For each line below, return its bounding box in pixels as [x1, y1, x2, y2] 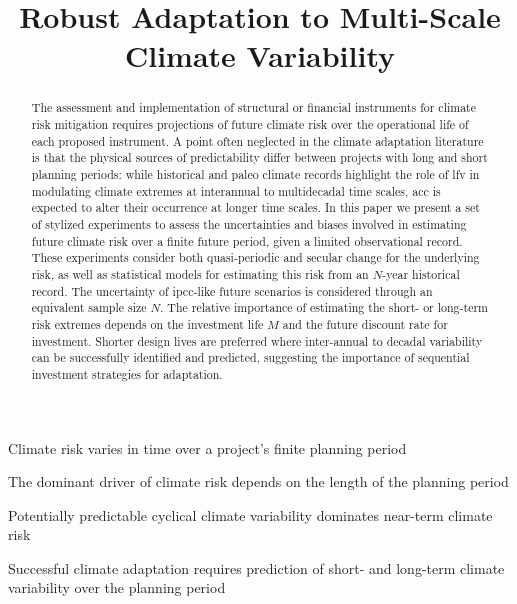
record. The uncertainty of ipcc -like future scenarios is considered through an [31, 282, 433, 299]
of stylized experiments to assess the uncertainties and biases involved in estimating [31, 215, 467, 232]
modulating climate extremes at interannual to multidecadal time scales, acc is [31, 182, 441, 199]
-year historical [382, 265, 460, 282]
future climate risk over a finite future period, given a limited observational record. [31, 232, 463, 249]
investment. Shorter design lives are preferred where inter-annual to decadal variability [31, 332, 483, 349]
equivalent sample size [31, 299, 147, 316]
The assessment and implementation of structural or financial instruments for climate [31, 99, 476, 116]
